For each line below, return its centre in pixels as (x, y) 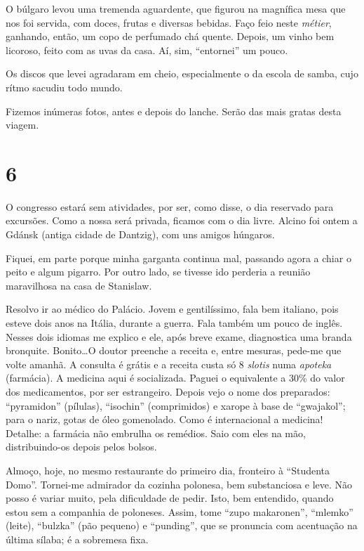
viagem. (22, 125)
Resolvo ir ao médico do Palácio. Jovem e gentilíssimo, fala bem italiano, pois (172, 309)
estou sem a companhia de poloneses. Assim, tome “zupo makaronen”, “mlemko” (180, 511)
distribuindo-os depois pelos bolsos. (81, 447)
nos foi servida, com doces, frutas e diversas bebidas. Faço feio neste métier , (169, 22)
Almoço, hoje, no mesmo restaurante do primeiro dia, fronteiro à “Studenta (168, 470)
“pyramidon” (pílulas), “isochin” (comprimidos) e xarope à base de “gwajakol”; (176, 405)
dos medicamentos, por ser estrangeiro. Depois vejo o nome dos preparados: (168, 391)
